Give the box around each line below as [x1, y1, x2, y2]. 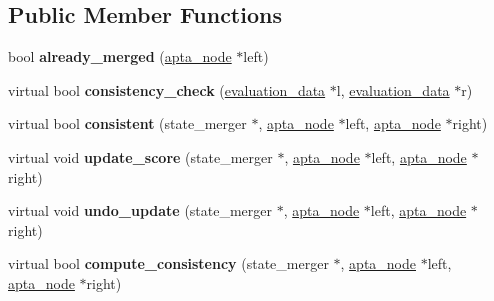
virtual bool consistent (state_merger [8, 113, 247, 134]
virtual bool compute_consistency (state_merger [8, 253, 329, 274]
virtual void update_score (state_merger [8, 146, 273, 167]
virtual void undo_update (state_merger [8, 200, 273, 221]
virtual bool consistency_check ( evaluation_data [8, 79, 326, 100]
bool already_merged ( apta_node [8, 46, 232, 67]
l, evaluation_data [336, 79, 450, 100]
